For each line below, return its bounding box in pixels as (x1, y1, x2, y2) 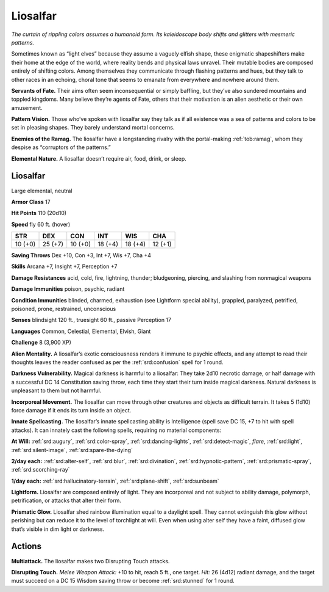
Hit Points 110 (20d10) (11, 210, 67, 217)
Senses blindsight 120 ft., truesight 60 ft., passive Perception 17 (11, 316, 172, 324)
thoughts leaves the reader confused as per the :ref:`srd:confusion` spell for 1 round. (11, 359, 224, 366)
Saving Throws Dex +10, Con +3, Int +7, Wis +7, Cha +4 (11, 252, 152, 259)
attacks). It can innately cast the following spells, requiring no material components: (11, 426, 222, 434)
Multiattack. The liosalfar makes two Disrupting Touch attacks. (11, 557, 170, 565)
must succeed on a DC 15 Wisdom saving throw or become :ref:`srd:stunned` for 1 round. (11, 577, 235, 585)
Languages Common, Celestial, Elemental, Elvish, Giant (11, 327, 151, 335)
